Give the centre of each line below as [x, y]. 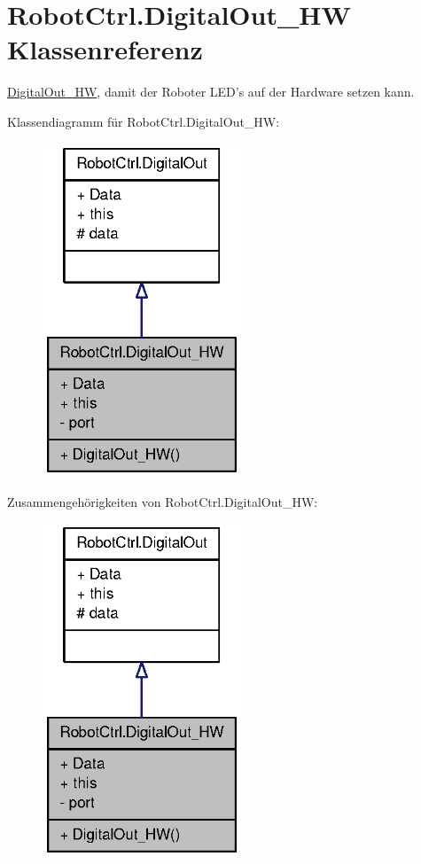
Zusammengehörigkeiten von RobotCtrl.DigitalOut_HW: [163, 501]
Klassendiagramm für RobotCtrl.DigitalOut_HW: [144, 121]
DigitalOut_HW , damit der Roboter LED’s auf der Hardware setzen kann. [211, 92]
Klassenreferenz [105, 49]
